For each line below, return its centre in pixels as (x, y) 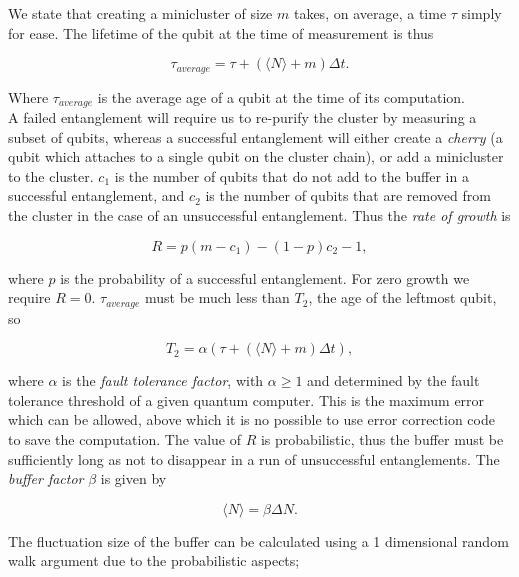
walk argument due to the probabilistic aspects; (154, 560)
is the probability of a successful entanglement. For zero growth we (265, 277)
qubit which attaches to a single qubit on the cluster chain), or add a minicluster (256, 156)
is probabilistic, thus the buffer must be (382, 439)
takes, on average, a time (370, 13)
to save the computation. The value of (125, 439)
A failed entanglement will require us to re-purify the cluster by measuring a (242, 117)
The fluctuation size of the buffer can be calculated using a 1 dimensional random (258, 540)
